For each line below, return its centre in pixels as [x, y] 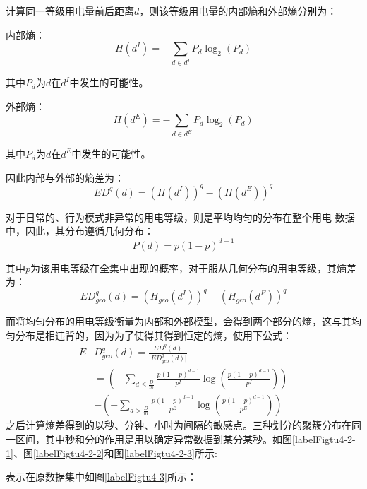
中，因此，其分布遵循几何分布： [80, 231]
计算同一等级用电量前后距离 [70, 11]
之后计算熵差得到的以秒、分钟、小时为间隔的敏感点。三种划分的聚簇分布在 [179, 425]
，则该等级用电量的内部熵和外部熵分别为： [238, 11]
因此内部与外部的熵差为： [65, 177]
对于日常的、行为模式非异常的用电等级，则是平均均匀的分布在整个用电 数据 [180, 217]
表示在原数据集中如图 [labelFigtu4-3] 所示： [101, 477]
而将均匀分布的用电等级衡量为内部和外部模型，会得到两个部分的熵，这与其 [179, 321]
